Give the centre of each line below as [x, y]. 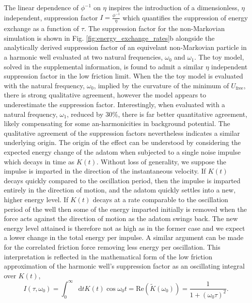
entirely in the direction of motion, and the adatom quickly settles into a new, [120, 190]
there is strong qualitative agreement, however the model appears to [105, 95]
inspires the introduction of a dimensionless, [174, 7]
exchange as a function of [41, 28]
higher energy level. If [36, 199]
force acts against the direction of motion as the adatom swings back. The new [121, 218]
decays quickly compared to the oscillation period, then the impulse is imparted [122, 180]
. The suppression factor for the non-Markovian [154, 28]
